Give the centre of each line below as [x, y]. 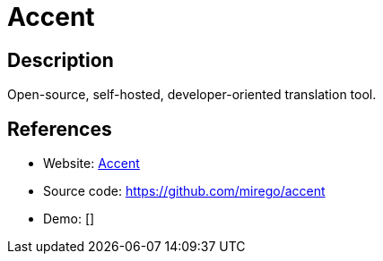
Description [61, 60]
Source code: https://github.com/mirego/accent [184, 191]
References [60, 129]
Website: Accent [91, 164]
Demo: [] [69, 219]
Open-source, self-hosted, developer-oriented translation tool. [192, 95]
